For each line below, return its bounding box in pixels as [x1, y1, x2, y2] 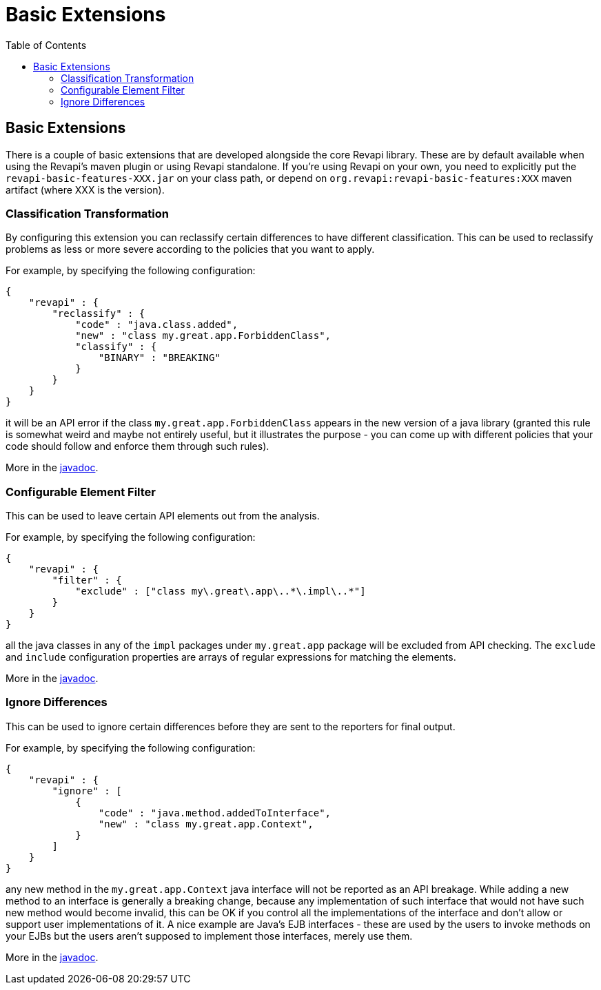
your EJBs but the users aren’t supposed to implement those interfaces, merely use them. [6, 929, 413, 942]
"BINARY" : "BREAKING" [98, 352, 221, 364]
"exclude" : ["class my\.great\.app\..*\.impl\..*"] [75, 586, 366, 597]
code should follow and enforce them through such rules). [6, 440, 269, 453]
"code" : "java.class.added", [75, 319, 238, 331]
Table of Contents [6, 39, 87, 51]
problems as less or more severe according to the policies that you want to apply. [6, 243, 375, 256]
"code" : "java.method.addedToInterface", [98, 807, 332, 818]
